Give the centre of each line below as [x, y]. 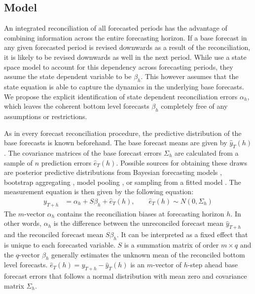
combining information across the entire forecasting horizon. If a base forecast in [126, 37]
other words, [23, 223]
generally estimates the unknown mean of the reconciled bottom [148, 254]
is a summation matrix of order [171, 244]
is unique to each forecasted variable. [60, 244]
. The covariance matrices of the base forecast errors [83, 152]
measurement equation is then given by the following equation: [99, 191]
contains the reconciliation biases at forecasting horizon [141, 213]
